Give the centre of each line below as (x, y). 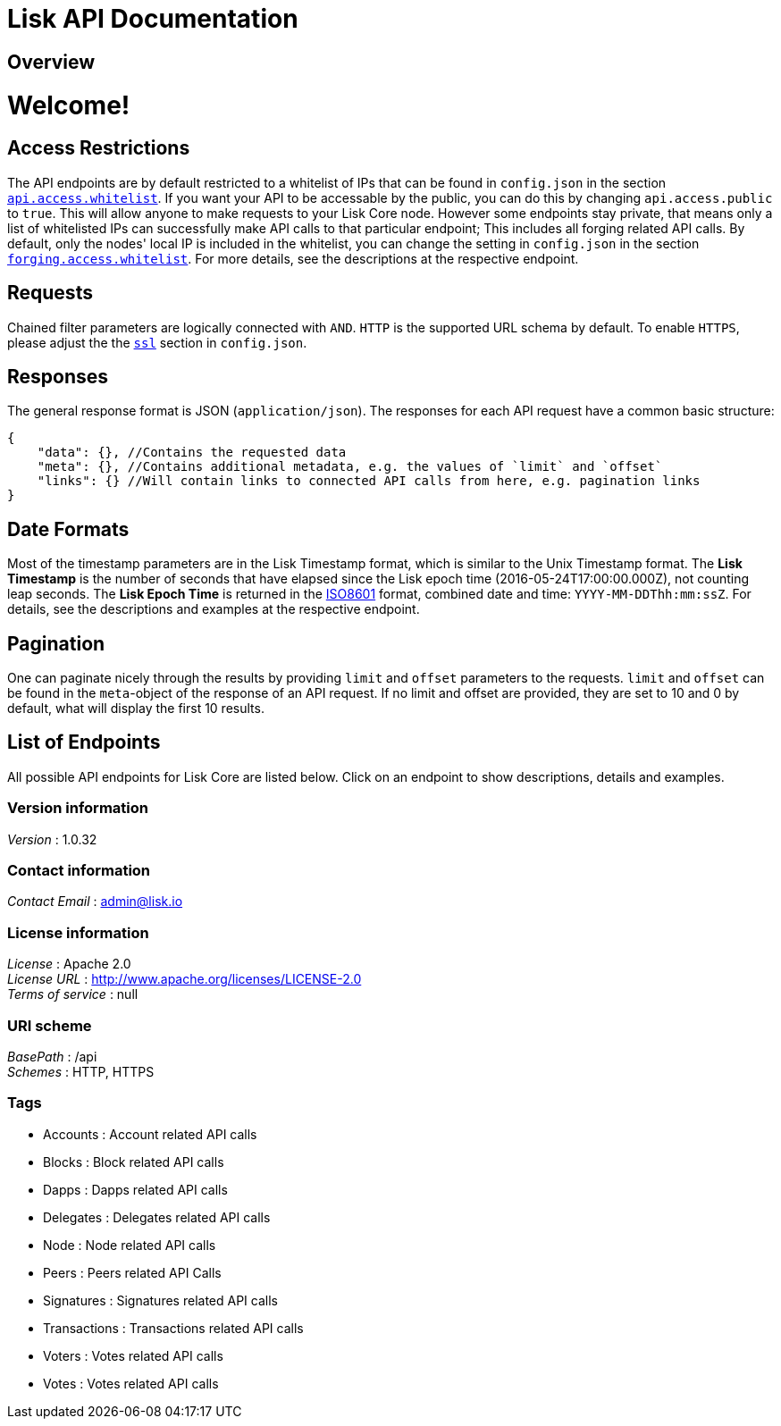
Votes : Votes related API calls (131, 1383)
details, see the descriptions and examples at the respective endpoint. (214, 609)
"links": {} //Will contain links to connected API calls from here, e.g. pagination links (369, 481)
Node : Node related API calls (130, 1245)
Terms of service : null (73, 994)
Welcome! (69, 105)
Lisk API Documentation (153, 19)
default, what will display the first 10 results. (136, 709)
